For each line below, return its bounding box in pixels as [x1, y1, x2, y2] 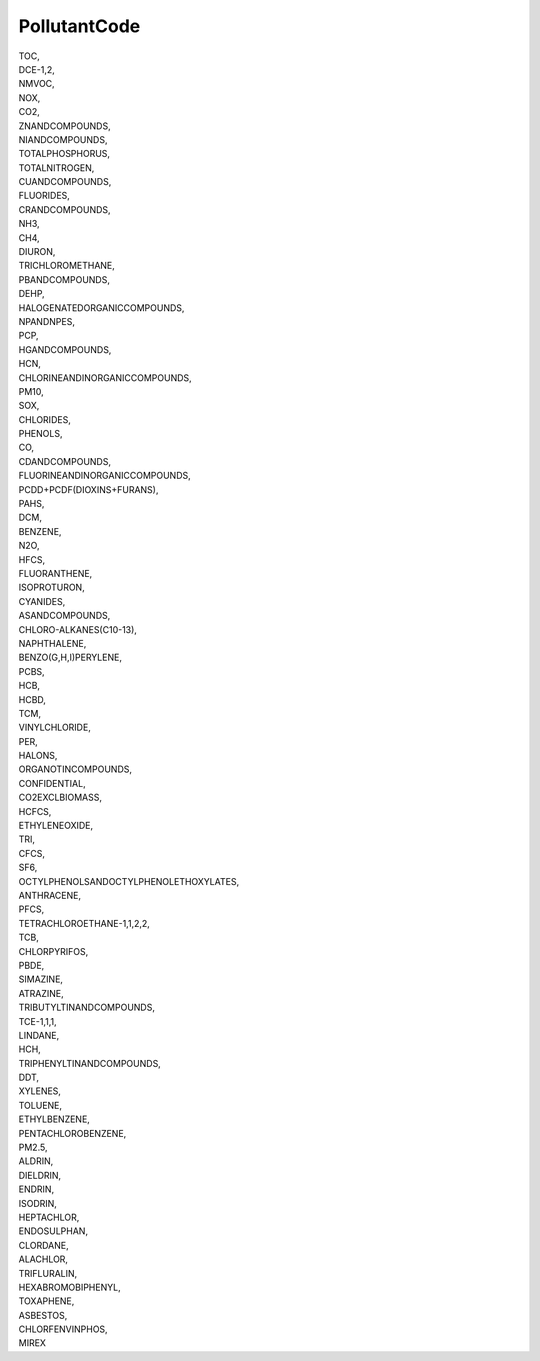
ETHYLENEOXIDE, [18, 820, 94, 832]
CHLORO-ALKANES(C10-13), [18, 623, 137, 635]
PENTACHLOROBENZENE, [18, 1127, 127, 1139]
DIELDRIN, [18, 1169, 62, 1181]
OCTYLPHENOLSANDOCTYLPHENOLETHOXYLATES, [18, 875, 240, 887]
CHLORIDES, [18, 413, 72, 425]
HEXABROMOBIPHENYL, [18, 1281, 121, 1293]
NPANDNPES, [18, 315, 75, 327]
